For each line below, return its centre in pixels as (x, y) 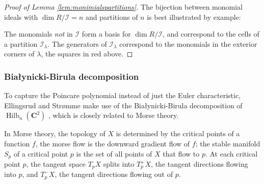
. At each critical (231, 153)
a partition (21, 43)
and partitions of (112, 17)
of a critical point (41, 153)
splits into (119, 164)
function (17, 143)
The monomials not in (38, 34)
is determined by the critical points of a (178, 133)
